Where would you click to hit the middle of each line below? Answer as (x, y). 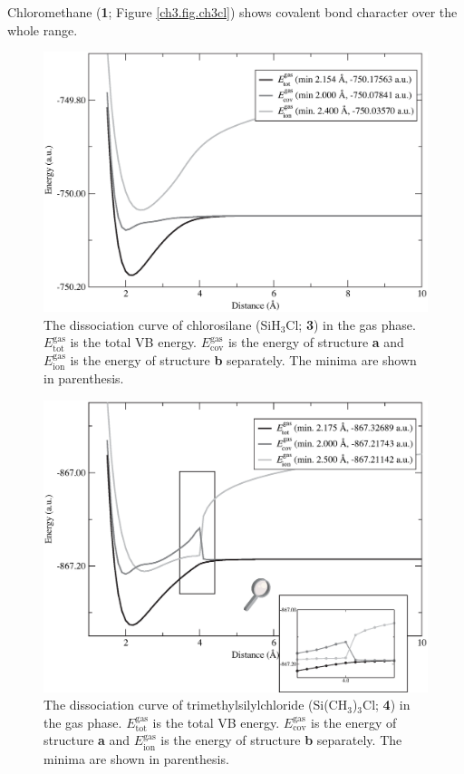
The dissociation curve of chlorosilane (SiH (162, 324)
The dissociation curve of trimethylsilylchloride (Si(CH (196, 705)
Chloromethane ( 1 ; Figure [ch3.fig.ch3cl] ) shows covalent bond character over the (232, 12)
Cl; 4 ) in (387, 705)
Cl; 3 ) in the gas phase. (351, 324)
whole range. (43, 29)
